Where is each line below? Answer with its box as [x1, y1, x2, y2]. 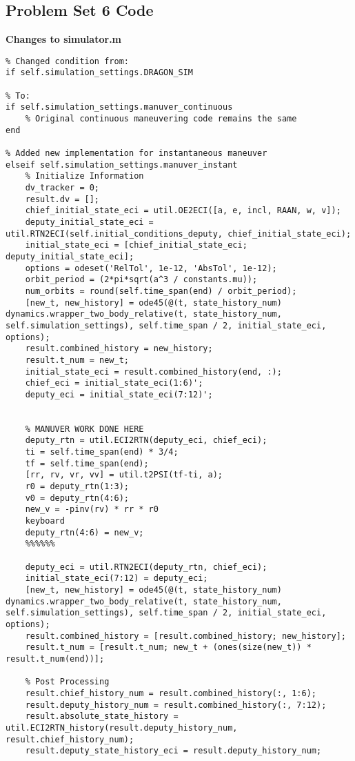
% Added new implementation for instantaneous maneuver [6, 148, 267, 159]
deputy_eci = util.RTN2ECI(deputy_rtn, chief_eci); [25, 562, 267, 572]
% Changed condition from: [6, 56, 129, 66]
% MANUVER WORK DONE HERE [25, 424, 144, 434]
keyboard [25, 516, 65, 526]
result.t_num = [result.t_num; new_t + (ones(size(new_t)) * [25, 642, 312, 653]
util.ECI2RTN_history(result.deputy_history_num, [6, 722, 238, 733]
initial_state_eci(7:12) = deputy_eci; [25, 573, 208, 584]
